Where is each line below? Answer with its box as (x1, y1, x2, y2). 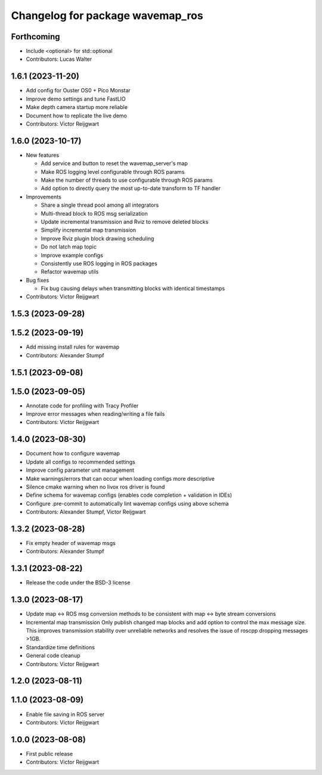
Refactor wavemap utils (41, 268, 99, 275)
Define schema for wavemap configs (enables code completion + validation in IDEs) (26, 491, 233, 499)
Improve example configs (41, 251, 104, 259)
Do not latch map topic (41, 243, 97, 250)
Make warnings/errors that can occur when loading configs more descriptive (26, 475, 215, 482)
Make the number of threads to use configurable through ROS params (41, 176, 213, 183)
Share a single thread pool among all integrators (41, 201, 159, 208)
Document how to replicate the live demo (26, 112, 128, 119)
